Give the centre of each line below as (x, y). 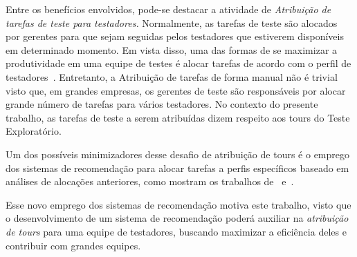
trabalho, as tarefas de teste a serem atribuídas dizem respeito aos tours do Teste (178, 117)
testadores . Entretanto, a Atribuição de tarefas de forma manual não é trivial (172, 76)
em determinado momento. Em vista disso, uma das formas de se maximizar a (172, 49)
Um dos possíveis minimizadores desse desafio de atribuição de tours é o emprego (177, 154)
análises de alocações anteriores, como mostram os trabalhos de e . (150, 181)
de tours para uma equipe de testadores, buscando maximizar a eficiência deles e (176, 231)
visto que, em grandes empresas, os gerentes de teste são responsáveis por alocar (176, 90)
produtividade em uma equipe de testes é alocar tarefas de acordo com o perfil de (178, 63)
